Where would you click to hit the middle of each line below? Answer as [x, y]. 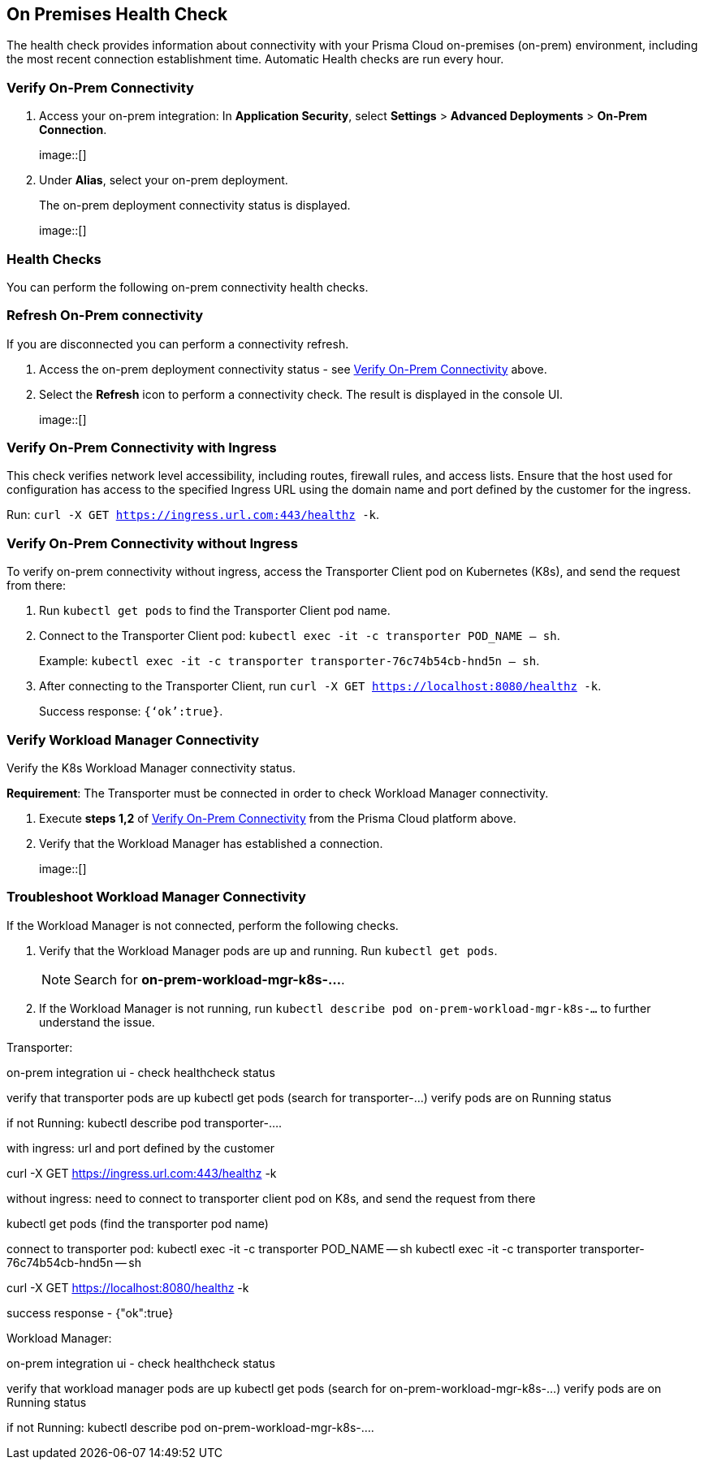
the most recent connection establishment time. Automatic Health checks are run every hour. [255, 59]
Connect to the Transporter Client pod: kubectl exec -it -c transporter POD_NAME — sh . [300, 636]
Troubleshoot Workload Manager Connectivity [156, 897]
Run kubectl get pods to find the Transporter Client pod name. [215, 611]
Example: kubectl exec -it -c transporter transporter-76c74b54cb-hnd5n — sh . [289, 661]
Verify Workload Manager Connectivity [133, 739]
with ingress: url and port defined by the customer [141, 1148]
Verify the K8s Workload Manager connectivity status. [151, 768]
